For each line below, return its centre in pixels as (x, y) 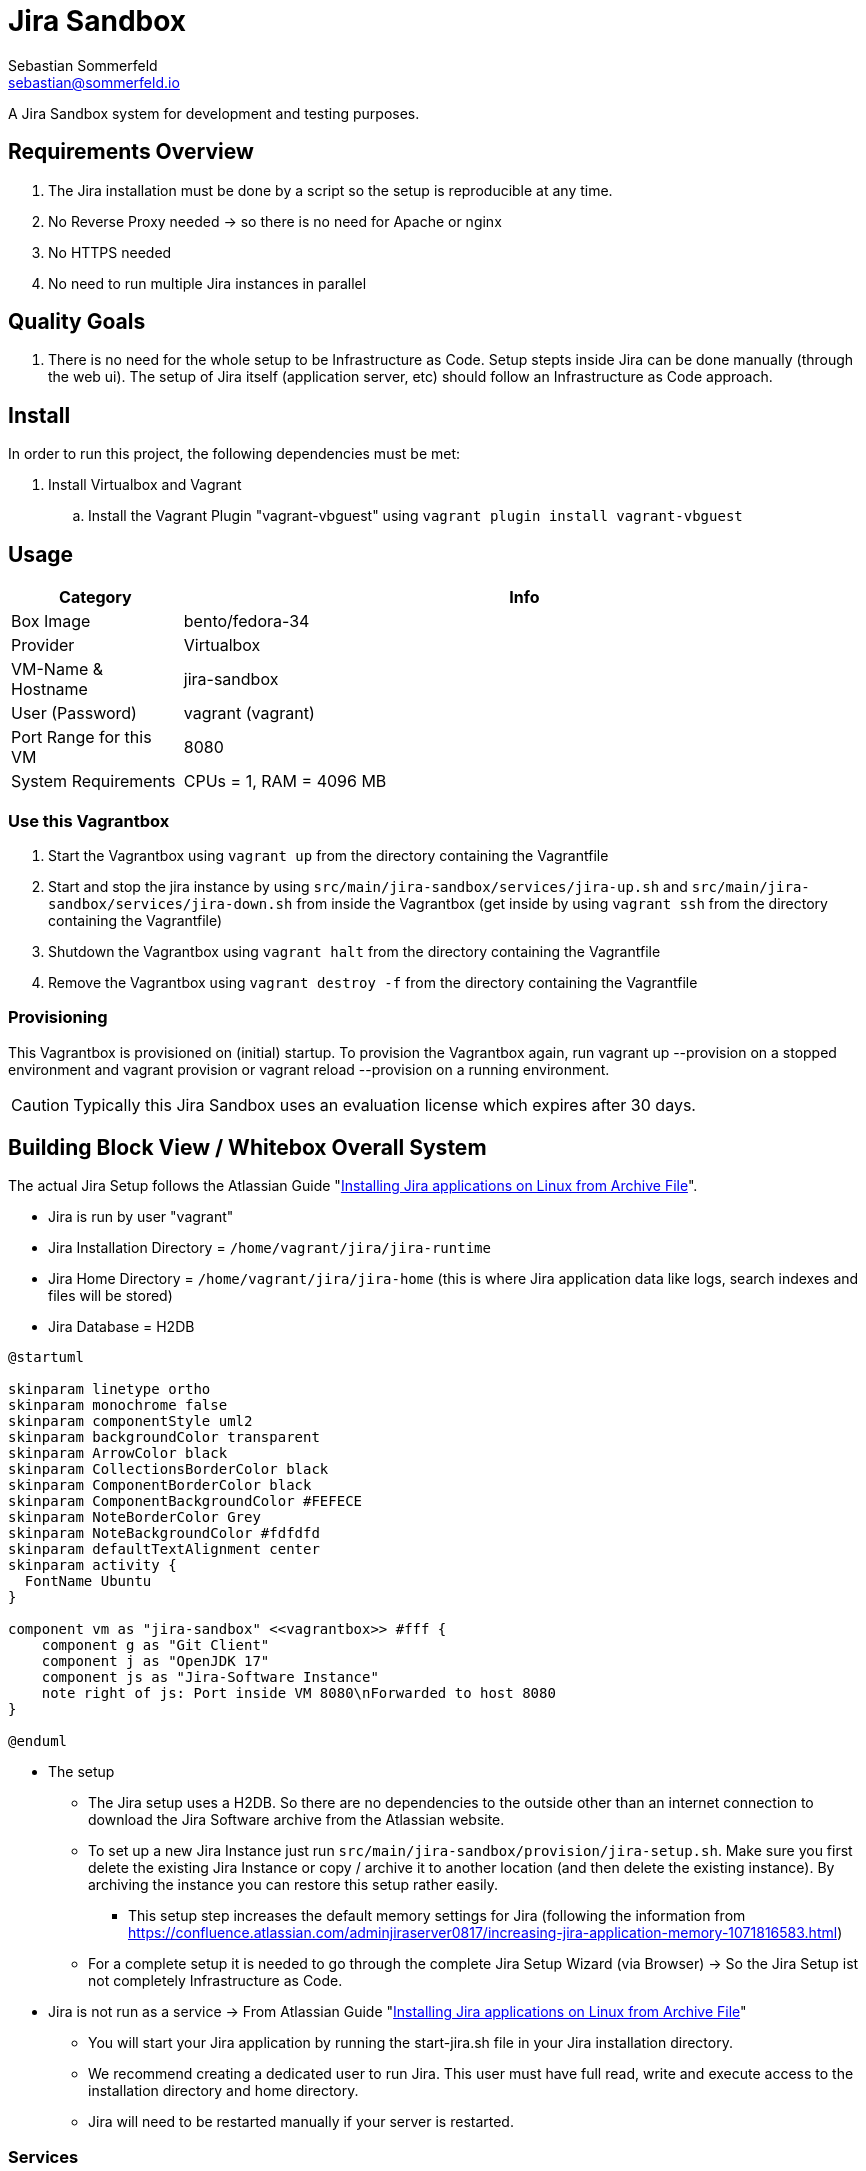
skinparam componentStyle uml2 (130, 1421)
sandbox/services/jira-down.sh (170, 903)
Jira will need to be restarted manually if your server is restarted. (301, 2122)
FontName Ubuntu (88, 1581)
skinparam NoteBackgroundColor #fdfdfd (164, 1533)
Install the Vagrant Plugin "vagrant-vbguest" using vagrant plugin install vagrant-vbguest (415, 516)
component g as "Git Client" (155, 1645)
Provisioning (58, 1017)
